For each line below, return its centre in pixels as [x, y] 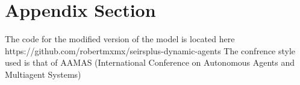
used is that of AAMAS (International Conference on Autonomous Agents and [150, 62]
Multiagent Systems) [43, 74]
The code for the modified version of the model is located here [120, 39]
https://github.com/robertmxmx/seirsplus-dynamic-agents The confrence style [150, 50]
